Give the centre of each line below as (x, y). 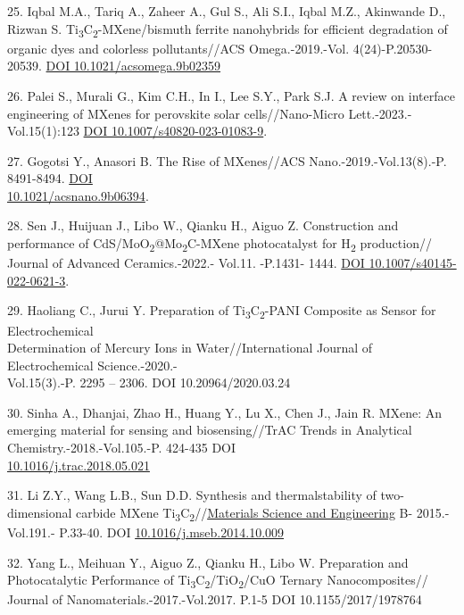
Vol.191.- (31, 532)
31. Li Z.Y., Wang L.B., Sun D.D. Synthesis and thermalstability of (192, 495)
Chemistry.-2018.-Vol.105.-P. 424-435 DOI (122, 448)
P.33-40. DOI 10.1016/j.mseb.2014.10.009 (172, 532)
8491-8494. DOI (50, 178)
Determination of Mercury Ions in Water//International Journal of (190, 348)
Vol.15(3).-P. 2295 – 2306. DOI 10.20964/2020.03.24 (149, 382)
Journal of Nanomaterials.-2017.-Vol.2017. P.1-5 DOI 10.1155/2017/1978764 (215, 599)
